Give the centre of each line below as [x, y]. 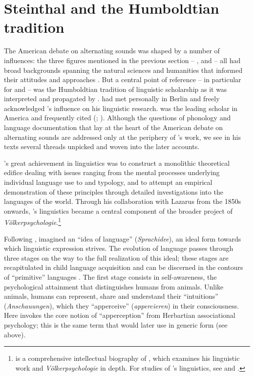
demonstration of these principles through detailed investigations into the [114, 191]
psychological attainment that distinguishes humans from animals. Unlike [114, 286]
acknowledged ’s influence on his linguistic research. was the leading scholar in [121, 108]
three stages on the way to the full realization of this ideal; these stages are [116, 257]
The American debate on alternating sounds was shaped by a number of [112, 51]
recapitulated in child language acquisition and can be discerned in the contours [124, 267]
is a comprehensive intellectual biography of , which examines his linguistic [127, 358]
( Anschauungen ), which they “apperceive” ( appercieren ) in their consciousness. [122, 305]
